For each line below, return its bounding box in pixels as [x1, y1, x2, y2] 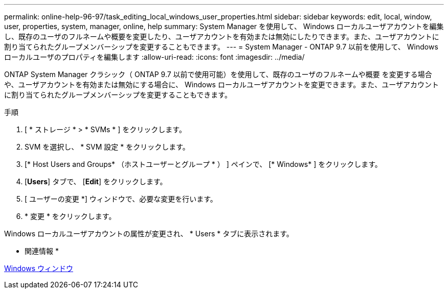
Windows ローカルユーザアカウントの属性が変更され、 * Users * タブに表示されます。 [4, 229, 294, 238]
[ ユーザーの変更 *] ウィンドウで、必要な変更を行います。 [25, 194, 217, 203]
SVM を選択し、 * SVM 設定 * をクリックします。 [25, 142, 190, 151]
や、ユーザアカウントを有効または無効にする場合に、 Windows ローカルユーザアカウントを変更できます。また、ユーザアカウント [4, 80, 439, 89]
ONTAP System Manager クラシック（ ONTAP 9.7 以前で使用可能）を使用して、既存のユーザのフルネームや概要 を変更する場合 [4, 70, 432, 79]
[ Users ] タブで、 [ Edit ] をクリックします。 [25, 177, 167, 186]
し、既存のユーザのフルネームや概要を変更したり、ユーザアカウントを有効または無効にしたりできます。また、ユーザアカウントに [4, 32, 439, 41]
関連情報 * [25, 247, 59, 255]
